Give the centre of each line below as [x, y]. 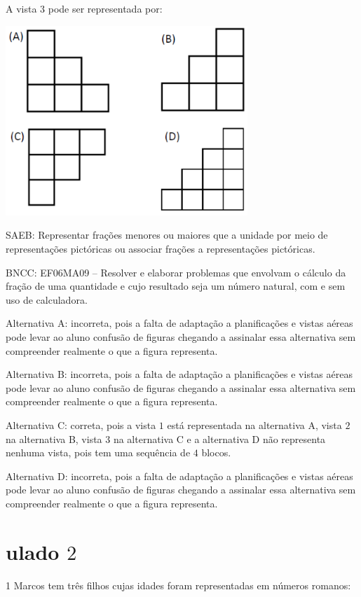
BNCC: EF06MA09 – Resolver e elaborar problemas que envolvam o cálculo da [176, 272]
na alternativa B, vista [54, 438]
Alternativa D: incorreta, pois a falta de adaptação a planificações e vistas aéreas [179, 476]
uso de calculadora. [47, 299]
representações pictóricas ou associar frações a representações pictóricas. [161, 248]
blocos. [216, 452]
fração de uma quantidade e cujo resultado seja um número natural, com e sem [176, 286]
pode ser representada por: [105, 8]
